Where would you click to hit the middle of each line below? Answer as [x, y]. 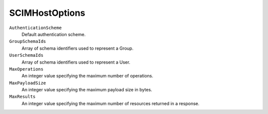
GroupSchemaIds [28, 41]
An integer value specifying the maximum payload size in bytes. [87, 90]
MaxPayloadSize [28, 83]
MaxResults [22, 97]
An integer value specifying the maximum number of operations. [87, 76]
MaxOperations [26, 69]
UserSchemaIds [26, 55]
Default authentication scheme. [54, 34]
